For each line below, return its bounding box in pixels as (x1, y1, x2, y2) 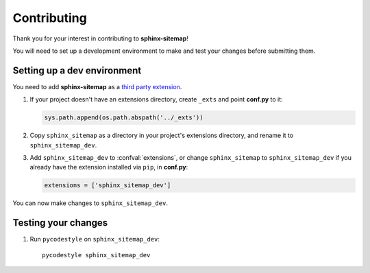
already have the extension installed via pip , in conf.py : (29, 163, 188, 171)
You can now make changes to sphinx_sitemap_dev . (12, 199, 168, 207)
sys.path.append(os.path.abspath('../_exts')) (44, 114, 203, 121)
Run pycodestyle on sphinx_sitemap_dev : (29, 235, 160, 244)
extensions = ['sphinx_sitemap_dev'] (44, 182, 171, 189)
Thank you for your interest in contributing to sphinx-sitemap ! (12, 34, 188, 43)
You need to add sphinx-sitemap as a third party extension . (12, 82, 182, 91)
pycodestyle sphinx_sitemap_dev (42, 251, 151, 259)
